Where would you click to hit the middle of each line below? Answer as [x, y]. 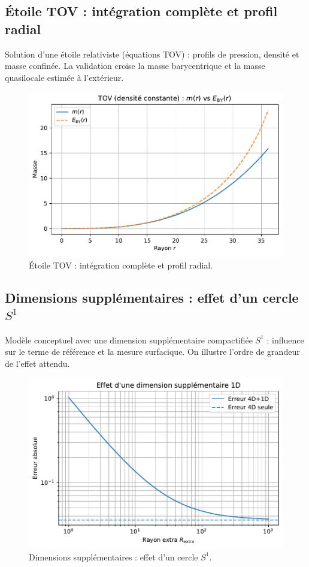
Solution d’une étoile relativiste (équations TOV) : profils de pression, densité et [152, 54]
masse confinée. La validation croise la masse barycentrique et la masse [135, 66]
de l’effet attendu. [37, 363]
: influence [285, 340]
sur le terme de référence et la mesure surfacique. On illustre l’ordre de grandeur [152, 352]
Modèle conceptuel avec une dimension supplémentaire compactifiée [129, 340]
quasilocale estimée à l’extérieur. [64, 77]
